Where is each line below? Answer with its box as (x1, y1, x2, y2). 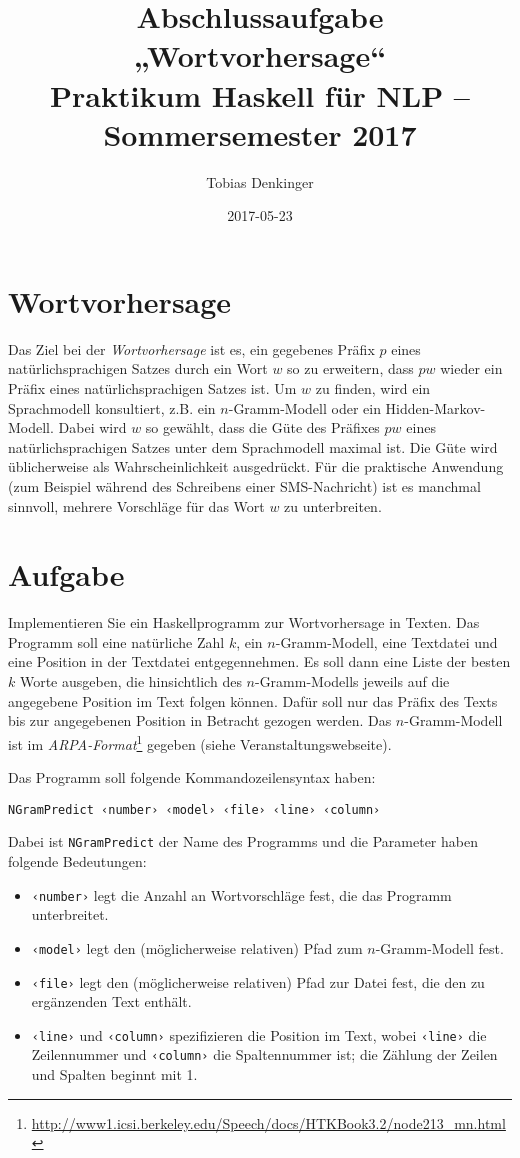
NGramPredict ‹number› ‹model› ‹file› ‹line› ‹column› (8, 802, 381, 817)
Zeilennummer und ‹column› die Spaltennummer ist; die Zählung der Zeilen (31, 1044, 498, 1065)
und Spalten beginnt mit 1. (31, 1064, 198, 1085)
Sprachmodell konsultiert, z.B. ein (8, 397, 216, 418)
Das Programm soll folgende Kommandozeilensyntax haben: (8, 767, 376, 788)
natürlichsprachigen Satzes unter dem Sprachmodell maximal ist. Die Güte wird (8, 436, 498, 457)
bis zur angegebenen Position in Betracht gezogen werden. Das (8, 710, 392, 731)
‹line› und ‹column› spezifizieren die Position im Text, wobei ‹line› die (31, 1024, 487, 1045)
